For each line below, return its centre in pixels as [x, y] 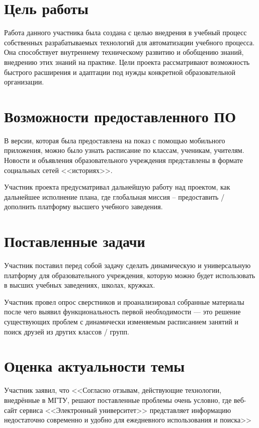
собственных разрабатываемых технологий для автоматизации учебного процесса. [129, 42]
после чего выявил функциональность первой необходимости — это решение [122, 312]
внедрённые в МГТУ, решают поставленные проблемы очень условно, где [118, 400]
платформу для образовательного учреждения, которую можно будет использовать [130, 275]
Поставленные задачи [75, 241]
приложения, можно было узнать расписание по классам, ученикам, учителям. [124, 150]
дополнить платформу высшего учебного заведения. [83, 206]
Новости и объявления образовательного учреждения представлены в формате [124, 160]
